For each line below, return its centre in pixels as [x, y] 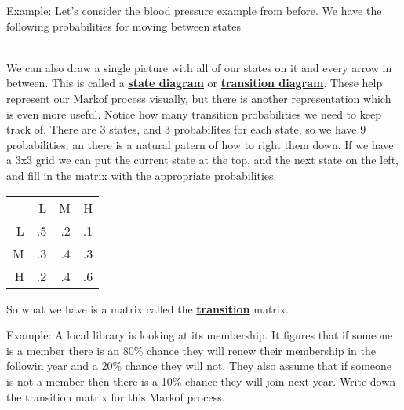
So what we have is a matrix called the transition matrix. [148, 308]
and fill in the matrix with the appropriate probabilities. [142, 175]
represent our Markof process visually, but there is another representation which [199, 98]
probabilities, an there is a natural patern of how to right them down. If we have [200, 144]
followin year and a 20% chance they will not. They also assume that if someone [199, 366]
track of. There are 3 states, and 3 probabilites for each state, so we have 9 [186, 129]
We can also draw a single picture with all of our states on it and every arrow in [199, 67]
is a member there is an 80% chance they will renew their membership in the [191, 350]
